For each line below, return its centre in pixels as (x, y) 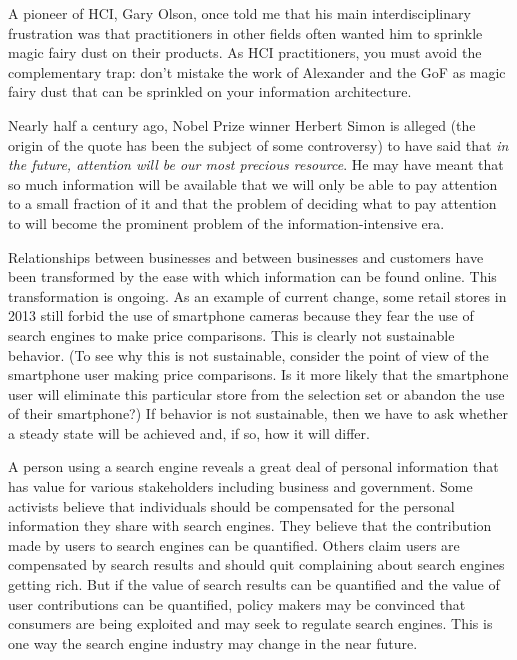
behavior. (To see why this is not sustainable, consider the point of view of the (248, 354)
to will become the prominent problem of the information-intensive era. (226, 222)
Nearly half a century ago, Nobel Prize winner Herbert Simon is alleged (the (242, 124)
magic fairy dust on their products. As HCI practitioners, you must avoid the (245, 52)
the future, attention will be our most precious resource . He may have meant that (256, 164)
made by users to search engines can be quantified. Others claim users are (234, 544)
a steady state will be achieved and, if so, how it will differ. (189, 432)
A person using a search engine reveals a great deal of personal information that (253, 466)
